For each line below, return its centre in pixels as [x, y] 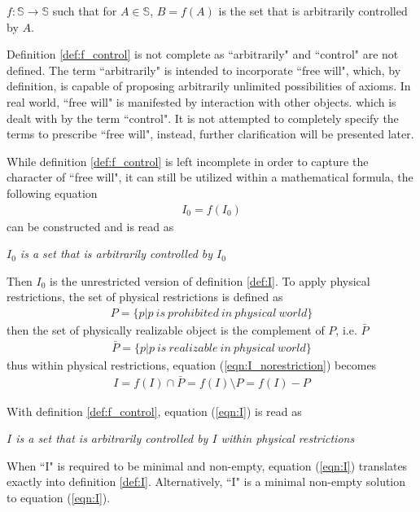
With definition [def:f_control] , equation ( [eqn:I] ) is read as [154, 411]
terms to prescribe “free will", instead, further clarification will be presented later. [210, 134]
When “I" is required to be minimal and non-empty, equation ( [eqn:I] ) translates [207, 465]
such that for [85, 11]
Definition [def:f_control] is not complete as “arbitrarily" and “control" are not [203, 54]
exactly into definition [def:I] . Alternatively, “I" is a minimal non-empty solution [206, 481]
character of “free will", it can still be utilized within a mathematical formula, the [210, 177]
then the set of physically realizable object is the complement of [166, 329]
